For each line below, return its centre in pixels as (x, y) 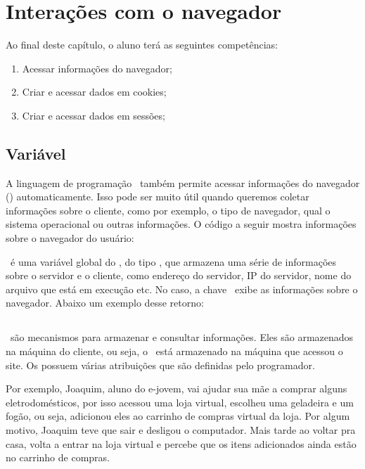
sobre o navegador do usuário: (70, 238)
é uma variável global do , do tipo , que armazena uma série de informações (173, 261)
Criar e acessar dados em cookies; (94, 92)
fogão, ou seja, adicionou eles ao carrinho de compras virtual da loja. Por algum (178, 416)
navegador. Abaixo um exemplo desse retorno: (105, 303)
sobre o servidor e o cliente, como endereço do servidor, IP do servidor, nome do (179, 275)
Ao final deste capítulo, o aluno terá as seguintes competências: (142, 45)
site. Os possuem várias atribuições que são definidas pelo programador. (160, 365)
